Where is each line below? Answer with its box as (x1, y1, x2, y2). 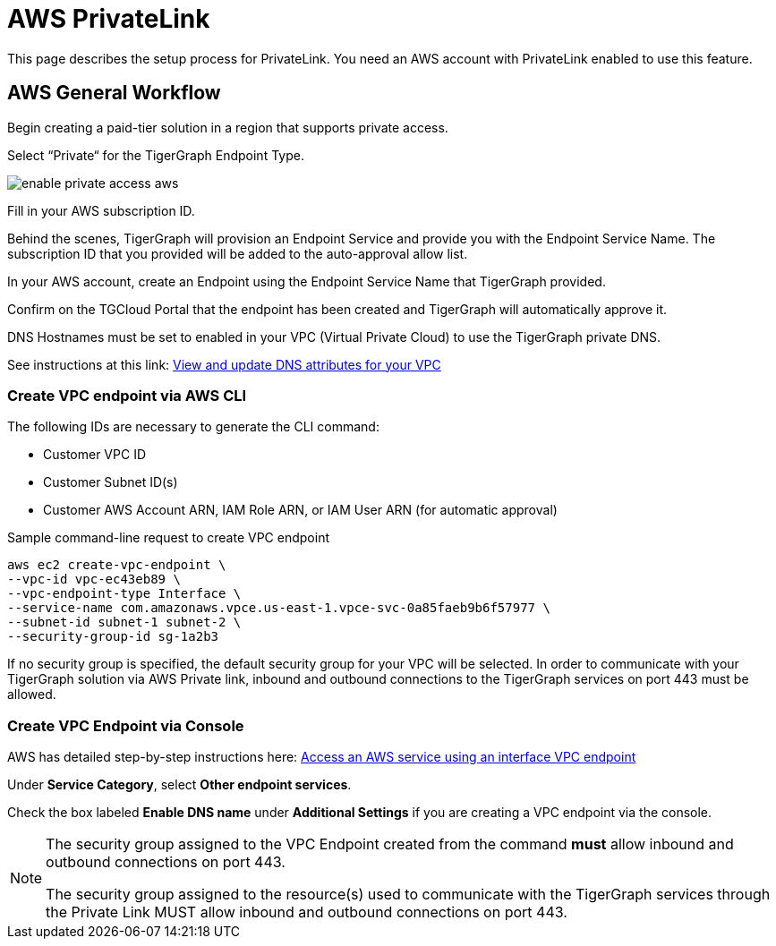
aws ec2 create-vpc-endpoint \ (7, 558, 226, 573)
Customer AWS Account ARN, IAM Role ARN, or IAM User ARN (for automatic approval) (43, 502, 558, 518)
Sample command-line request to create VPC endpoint (7, 530, 330, 546)
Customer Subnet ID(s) (43, 474, 178, 490)
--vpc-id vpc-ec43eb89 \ (7, 572, 181, 587)
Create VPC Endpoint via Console (7, 716, 244, 735)
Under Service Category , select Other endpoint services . (7, 777, 352, 793)
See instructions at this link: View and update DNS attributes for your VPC (7, 356, 441, 372)
